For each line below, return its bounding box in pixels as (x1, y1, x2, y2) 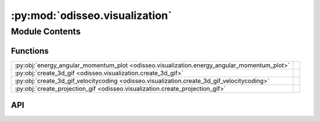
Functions (11, 46, 49, 56)
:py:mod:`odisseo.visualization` (11, 9, 172, 22)
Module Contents (11, 26, 81, 37)
